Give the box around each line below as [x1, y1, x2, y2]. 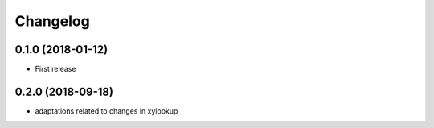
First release [35, 64, 76, 74]
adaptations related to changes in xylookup [35, 105, 178, 116]
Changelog [14, 12, 90, 30]
